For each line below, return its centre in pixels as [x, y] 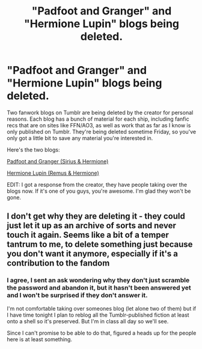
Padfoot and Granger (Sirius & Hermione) [58, 161]
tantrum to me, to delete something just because [100, 244]
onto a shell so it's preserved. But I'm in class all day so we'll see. [88, 321]
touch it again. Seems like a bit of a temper [88, 235]
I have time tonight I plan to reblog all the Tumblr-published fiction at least [98, 315]
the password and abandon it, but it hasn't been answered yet [99, 288]
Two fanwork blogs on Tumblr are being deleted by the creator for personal [100, 112]
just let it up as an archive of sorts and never [91, 226]
